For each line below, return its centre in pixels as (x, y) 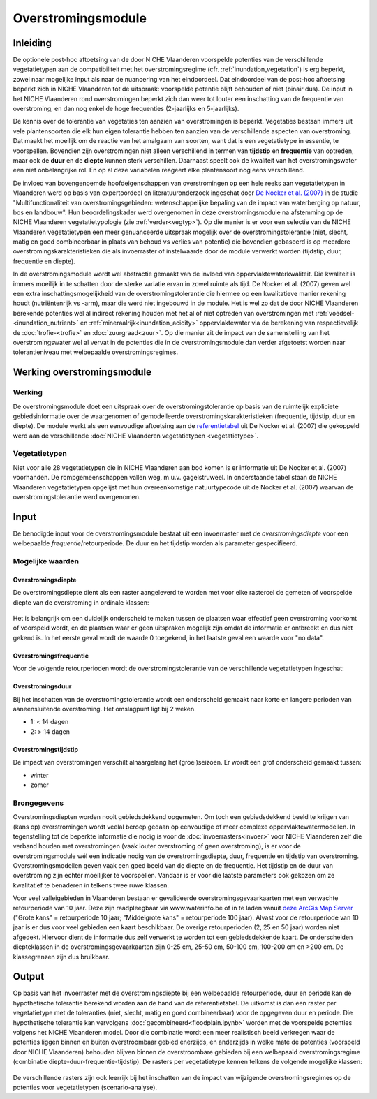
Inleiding (32, 43)
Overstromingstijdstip (45, 749)
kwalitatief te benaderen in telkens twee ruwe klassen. (91, 885)
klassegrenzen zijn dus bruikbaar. (61, 957)
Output (29, 976)
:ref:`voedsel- (335, 313)
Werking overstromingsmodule (82, 373)
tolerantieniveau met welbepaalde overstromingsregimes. (95, 352)
